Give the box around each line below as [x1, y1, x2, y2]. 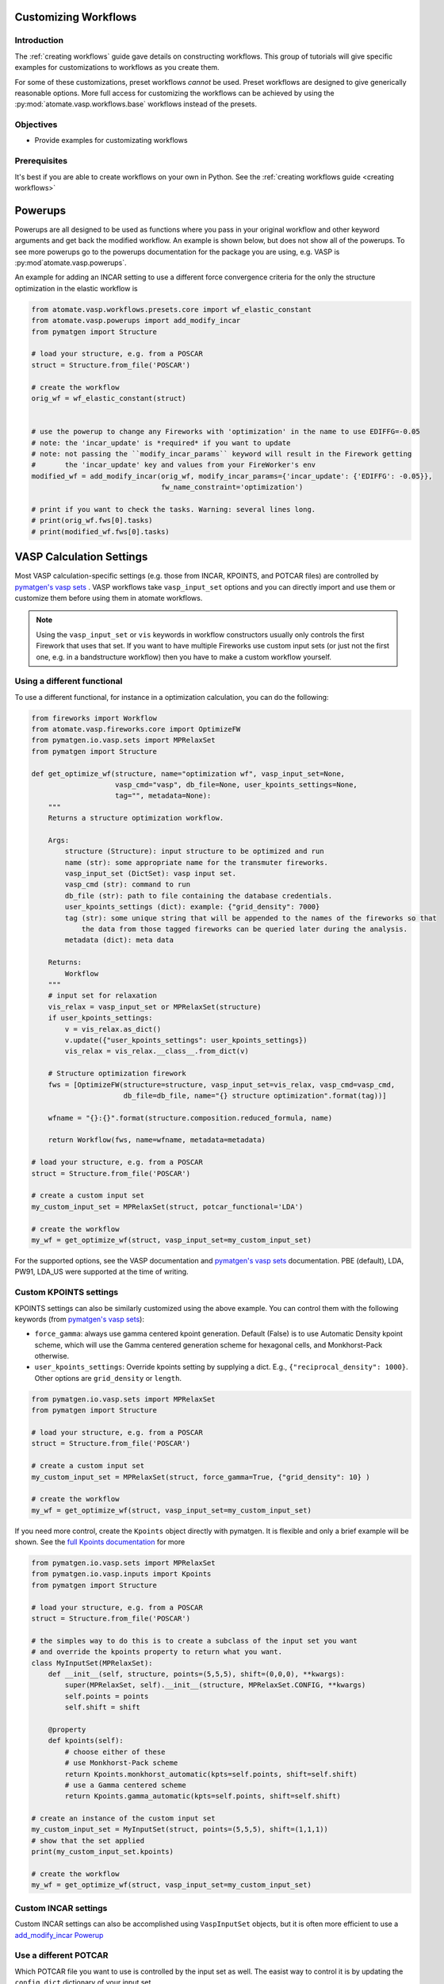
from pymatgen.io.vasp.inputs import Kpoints [31, 1570, 212, 1578]
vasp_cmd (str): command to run [64, 880, 190, 889]
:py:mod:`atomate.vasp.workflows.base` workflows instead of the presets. [14, 99, 258, 109]
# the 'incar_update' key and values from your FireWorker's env [31, 460, 316, 470]
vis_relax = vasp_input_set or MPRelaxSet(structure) [48, 1002, 262, 1011]
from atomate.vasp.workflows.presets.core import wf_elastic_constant [31, 305, 312, 313]
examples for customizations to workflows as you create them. [14, 63, 220, 72]
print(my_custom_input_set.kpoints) [31, 1848, 174, 1856]
